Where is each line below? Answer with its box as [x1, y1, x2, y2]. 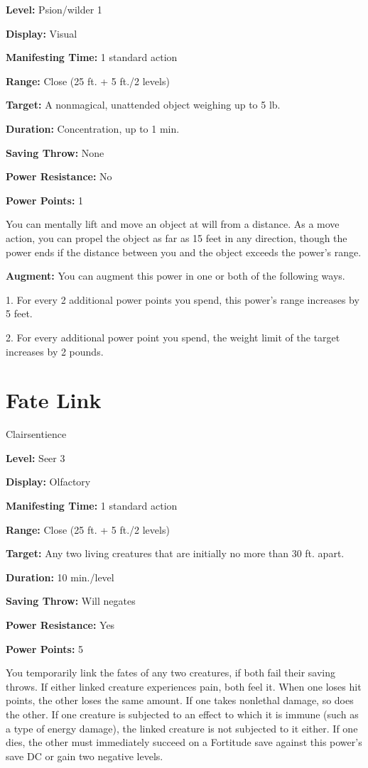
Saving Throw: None [6, 145, 104, 160]
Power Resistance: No [6, 169, 112, 184]
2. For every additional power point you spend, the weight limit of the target [6, 329, 340, 344]
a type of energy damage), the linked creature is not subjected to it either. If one [6, 720, 358, 735]
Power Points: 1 [6, 192, 84, 207]
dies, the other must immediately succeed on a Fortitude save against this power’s [6, 735, 362, 750]
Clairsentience [6, 427, 67, 441]
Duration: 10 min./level [6, 569, 114, 584]
